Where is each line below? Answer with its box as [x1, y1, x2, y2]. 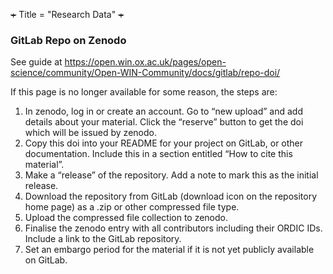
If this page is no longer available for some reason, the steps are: [10, 86, 278, 98]
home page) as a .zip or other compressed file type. [24, 201, 240, 213]
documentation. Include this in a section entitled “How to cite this [24, 148, 293, 160]
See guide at [10, 56, 63, 68]
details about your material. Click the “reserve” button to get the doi [24, 116, 304, 128]
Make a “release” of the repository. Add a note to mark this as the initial [24, 169, 319, 181]
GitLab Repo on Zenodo [10, 33, 127, 47]
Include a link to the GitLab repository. [24, 233, 182, 245]
